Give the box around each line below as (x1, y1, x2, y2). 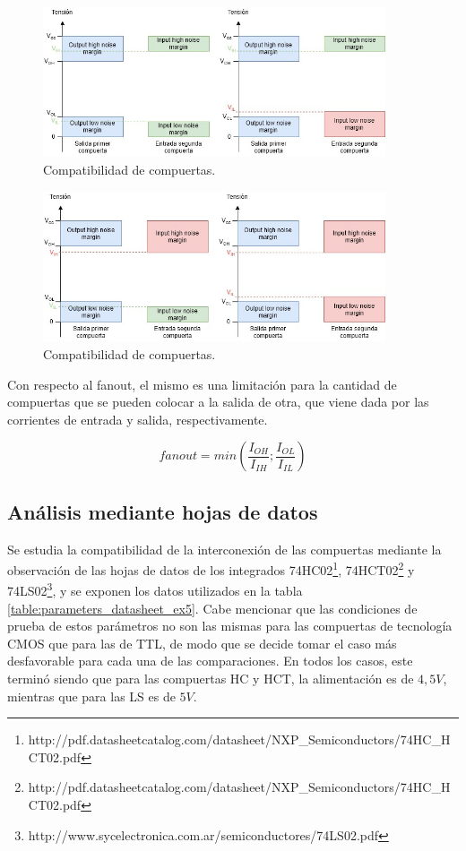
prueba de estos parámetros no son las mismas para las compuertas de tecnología (7, 616, 453, 635)
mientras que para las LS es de (7, 686, 176, 705)
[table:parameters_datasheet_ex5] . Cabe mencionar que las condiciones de (7, 598, 418, 617)
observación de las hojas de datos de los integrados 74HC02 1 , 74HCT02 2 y (7, 558, 415, 579)
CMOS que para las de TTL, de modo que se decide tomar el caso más (7, 633, 397, 652)
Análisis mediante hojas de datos (7, 497, 318, 525)
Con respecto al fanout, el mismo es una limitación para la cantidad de (7, 374, 397, 393)
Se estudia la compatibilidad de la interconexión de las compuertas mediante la (7, 539, 442, 558)
